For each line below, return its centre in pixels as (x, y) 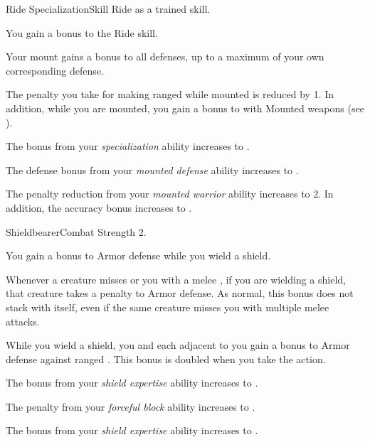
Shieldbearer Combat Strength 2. (76, 231)
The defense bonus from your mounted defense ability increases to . (152, 169)
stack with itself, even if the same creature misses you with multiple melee (168, 307)
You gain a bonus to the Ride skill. (82, 32)
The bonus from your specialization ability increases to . (128, 146)
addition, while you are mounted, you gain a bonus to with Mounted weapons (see (185, 108)
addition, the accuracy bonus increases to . (99, 207)
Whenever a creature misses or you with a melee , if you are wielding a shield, (176, 279)
